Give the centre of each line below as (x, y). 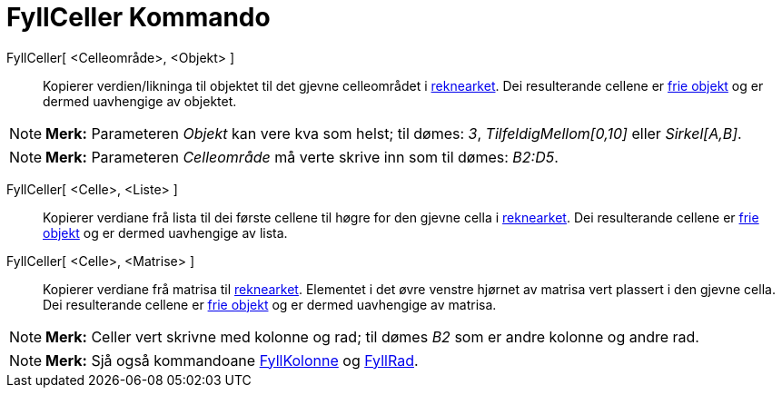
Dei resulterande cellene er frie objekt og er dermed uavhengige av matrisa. (270, 304)
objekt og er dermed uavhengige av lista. (165, 232)
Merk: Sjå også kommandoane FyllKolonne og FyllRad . (232, 360)
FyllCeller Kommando (139, 17)
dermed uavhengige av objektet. (140, 101)
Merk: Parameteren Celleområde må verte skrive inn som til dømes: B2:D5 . (302, 157)
